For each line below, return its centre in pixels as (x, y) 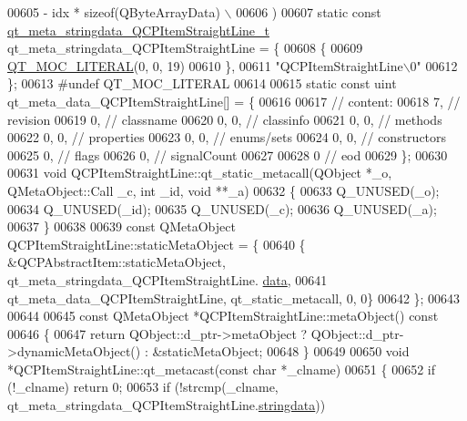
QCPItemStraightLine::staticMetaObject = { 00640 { (157, 244)
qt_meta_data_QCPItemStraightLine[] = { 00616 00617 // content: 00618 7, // (234, 101)
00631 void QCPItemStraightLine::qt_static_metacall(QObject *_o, (200, 173)
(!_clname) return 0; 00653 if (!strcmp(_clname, (143, 387)
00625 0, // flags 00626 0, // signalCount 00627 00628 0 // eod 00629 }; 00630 (228, 154)
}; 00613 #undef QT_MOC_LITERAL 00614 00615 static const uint (202, 83)
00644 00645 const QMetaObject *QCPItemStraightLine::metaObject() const (223, 316)
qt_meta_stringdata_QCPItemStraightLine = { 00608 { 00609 (185, 48)
